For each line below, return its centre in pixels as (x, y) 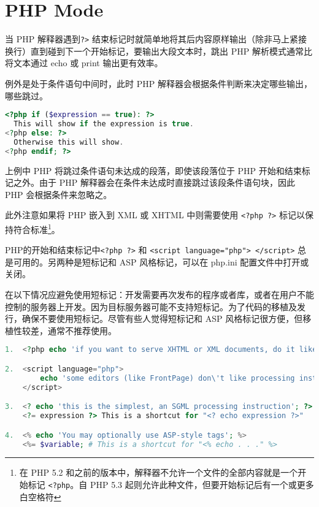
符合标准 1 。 (37, 228)
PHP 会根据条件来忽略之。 (59, 194)
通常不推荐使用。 (82, 330)
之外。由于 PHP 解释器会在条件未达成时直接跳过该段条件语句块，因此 (154, 182)
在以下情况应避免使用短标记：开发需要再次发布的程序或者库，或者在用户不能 (159, 295)
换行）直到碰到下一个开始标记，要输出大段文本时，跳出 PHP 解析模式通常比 (159, 51)
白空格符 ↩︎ (40, 496)
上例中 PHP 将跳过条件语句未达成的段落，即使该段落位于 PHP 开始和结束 (153, 170)
